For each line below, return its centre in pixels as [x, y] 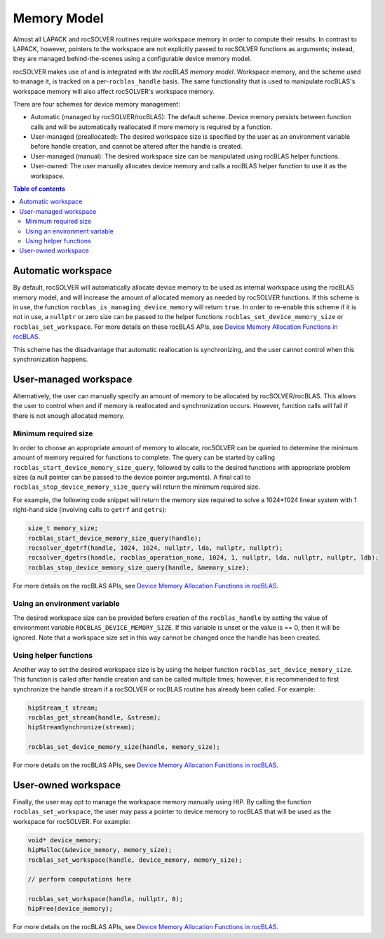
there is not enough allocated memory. [69, 416]
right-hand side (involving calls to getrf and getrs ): [90, 510]
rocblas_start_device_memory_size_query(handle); [115, 538]
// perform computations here [80, 879]
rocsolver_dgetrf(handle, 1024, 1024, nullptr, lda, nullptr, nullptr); [155, 548]
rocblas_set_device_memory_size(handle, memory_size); [124, 747]
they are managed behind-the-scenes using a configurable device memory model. [132, 59]
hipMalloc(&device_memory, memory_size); [100, 850]
